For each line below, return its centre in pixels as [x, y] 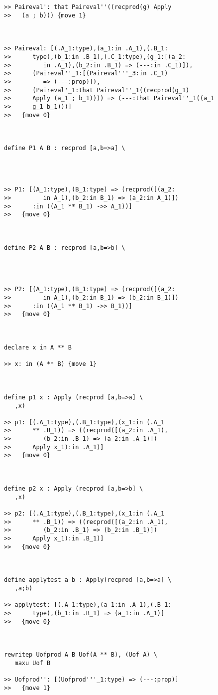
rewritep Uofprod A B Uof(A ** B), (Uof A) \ [81, 655]
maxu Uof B [33, 663]
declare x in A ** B [38, 347]
